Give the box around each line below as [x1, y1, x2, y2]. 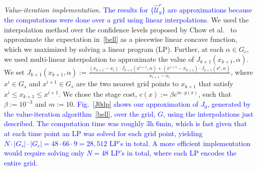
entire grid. [4, 157, 38, 168]
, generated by [207, 99, 251, 109]
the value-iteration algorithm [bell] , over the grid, [4, 108, 155, 119]
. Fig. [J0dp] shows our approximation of [73, 99, 199, 109]
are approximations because [167, 4, 252, 14]
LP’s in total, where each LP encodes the [111, 148, 237, 158]
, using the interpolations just [163, 108, 254, 119]
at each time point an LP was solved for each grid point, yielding [4, 128, 203, 139]
